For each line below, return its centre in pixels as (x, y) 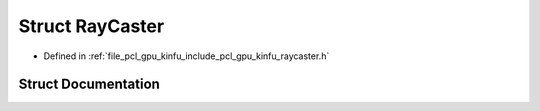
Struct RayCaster (91, 26)
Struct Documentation (89, 84)
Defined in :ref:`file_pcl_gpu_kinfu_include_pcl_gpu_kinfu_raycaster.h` (186, 56)
